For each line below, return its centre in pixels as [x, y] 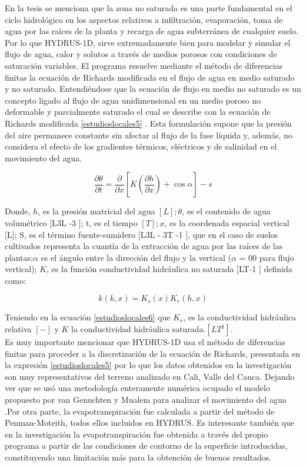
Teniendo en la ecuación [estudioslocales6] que [88, 317]
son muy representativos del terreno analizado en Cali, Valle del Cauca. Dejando [150, 376]
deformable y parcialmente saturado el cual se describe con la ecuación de [138, 112]
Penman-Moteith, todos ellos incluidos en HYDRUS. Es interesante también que [149, 423]
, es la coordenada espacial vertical [227, 222]
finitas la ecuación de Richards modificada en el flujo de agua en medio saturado [150, 77]
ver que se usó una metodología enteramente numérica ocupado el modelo [137, 388]
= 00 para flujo [267, 257]
